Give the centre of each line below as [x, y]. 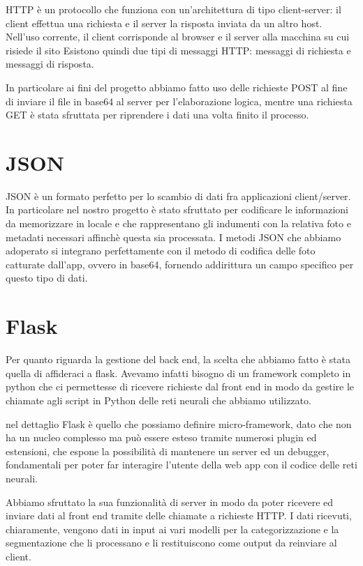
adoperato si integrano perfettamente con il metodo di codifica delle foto [161, 251]
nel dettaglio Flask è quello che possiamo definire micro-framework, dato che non [179, 423]
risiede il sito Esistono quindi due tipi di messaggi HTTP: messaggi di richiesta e [178, 50]
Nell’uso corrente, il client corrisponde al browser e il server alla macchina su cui [178, 37]
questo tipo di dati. [47, 278]
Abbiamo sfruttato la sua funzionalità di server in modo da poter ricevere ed [170, 502]
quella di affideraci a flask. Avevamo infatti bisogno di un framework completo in [178, 373]
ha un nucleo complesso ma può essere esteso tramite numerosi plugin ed [161, 437]
